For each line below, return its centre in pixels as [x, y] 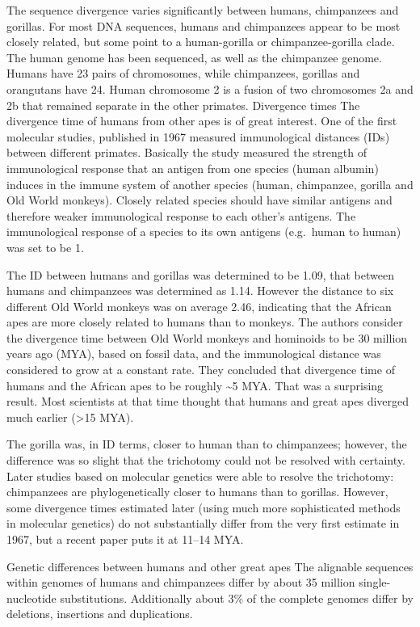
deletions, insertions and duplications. [100, 614]
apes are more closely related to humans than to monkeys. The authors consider [205, 322]
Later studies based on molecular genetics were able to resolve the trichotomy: [200, 476]
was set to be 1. [45, 247]
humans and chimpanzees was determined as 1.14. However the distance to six [200, 290]
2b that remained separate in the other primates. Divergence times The [183, 105]
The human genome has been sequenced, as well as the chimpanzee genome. [194, 57]
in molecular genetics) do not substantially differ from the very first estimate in [203, 523]
